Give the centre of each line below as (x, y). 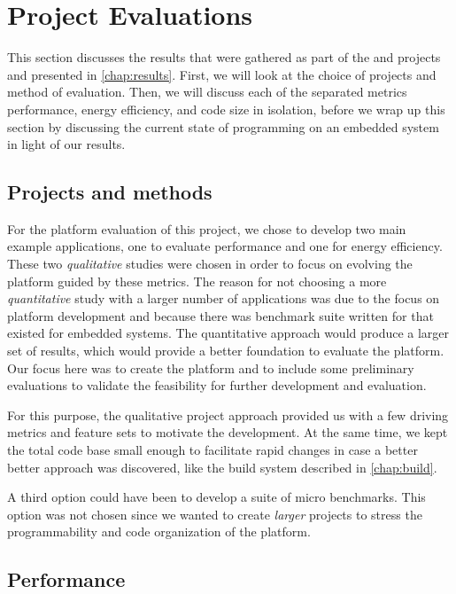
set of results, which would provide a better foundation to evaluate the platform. (226, 351)
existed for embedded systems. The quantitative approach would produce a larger (228, 333)
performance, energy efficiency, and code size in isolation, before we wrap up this (226, 109)
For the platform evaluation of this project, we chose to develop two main (207, 228)
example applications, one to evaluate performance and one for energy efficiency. (225, 246)
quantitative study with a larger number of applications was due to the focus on (224, 298)
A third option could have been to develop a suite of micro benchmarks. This (216, 497)
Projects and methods (110, 192)
